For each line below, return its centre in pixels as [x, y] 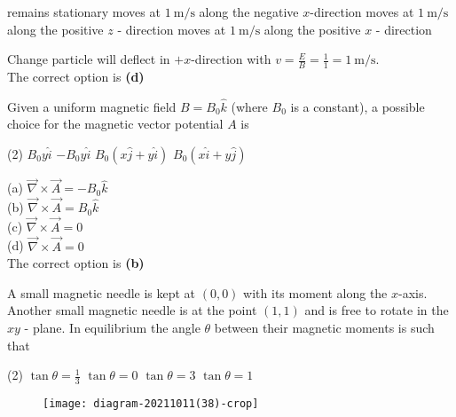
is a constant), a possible [358, 106]
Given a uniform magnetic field [92, 106]
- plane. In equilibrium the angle [112, 328]
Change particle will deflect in [89, 59]
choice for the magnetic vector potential [115, 124]
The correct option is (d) [76, 77]
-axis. [413, 292]
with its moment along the [315, 292]
